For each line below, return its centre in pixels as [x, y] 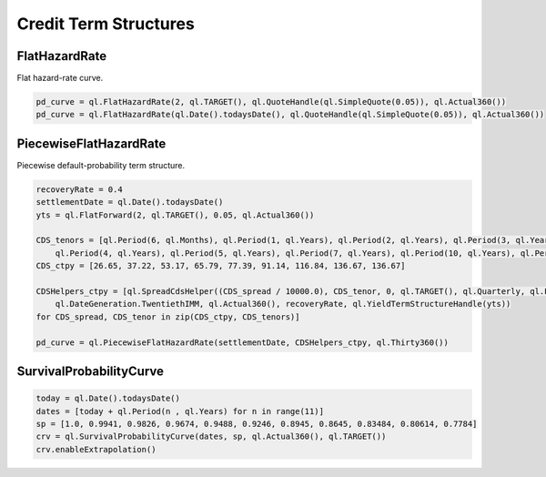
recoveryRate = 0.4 [79, 189]
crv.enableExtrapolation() [96, 449]
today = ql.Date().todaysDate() [108, 399]
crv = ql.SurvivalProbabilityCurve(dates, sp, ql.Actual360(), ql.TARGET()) [211, 436]
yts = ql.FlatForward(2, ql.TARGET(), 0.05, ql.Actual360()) [175, 215]
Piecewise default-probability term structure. [101, 165]
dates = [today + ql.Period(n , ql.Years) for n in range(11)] [180, 411]
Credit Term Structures [106, 24]
